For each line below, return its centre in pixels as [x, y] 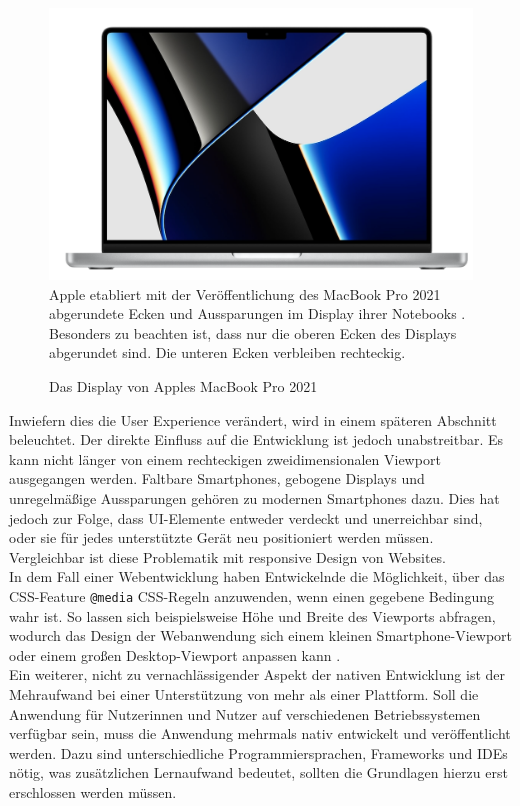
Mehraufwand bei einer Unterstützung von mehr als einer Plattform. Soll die [244, 693]
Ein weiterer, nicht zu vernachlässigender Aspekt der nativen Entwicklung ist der [257, 674]
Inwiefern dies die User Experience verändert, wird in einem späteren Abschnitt [253, 419]
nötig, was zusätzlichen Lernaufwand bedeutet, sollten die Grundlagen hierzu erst [258, 772]
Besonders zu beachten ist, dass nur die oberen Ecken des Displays [253, 332]
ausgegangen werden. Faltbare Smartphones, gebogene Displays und [217, 478]
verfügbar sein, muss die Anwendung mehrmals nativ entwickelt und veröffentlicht [260, 733]
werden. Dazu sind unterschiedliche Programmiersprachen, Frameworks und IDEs [258, 752]
